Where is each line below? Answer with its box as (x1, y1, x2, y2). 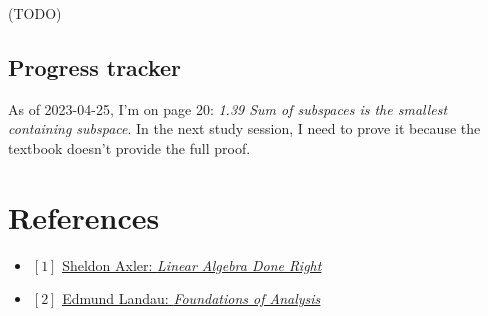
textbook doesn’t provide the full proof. (8, 137, 251, 158)
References (8, 196, 160, 237)
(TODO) (8, 3, 62, 23)
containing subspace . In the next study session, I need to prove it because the (8, 118, 481, 139)
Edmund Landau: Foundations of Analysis (62, 288, 321, 309)
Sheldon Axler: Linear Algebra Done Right (62, 254, 322, 275)
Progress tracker (8, 51, 181, 82)
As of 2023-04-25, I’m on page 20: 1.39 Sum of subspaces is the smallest (8, 98, 448, 119)
